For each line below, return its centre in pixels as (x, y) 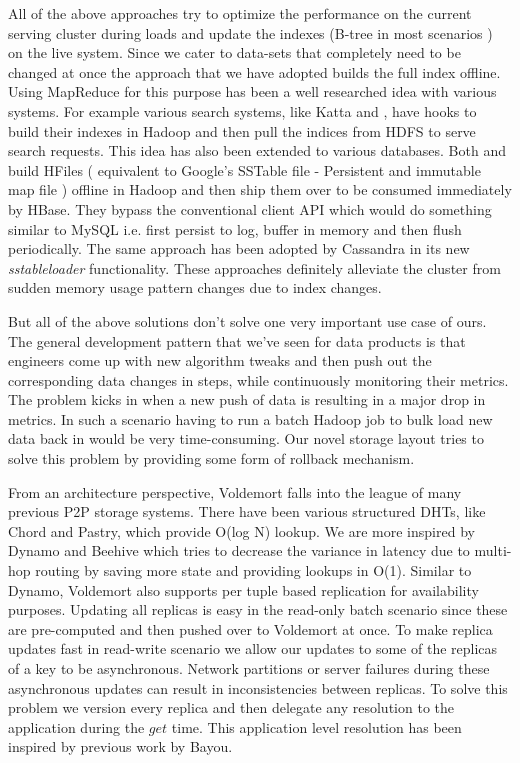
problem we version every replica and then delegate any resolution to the (231, 707)
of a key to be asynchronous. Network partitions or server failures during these (249, 668)
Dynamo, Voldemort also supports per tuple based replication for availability (243, 589)
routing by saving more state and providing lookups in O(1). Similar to (253, 570)
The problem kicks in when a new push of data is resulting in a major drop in (247, 399)
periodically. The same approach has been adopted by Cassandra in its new (239, 248)
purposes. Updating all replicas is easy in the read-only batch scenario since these (258, 609)
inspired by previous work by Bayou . (120, 746)
